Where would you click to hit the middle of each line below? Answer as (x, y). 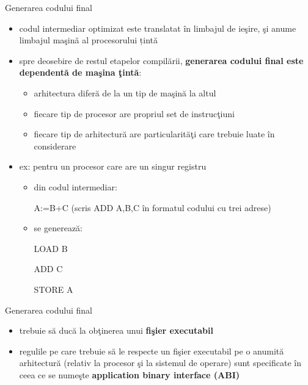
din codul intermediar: (75, 186)
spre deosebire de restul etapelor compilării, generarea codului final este (161, 60)
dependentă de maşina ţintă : (80, 72)
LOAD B (51, 248)
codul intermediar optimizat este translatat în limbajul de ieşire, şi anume (158, 28)
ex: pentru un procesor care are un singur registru (113, 166)
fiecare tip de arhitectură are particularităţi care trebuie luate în (154, 134)
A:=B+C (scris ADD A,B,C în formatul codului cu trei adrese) (152, 207)
